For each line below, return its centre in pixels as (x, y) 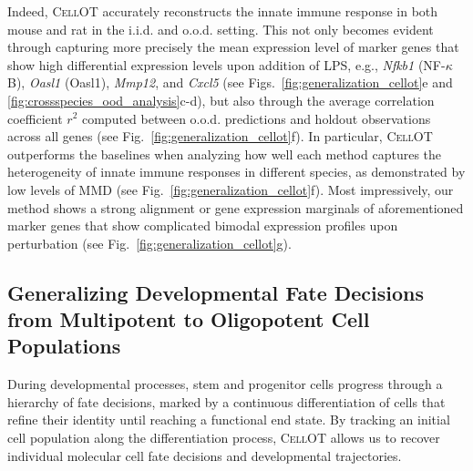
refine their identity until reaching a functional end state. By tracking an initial (229, 420)
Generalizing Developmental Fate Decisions (216, 292)
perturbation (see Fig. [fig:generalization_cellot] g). (149, 243)
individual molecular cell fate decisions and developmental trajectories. (205, 455)
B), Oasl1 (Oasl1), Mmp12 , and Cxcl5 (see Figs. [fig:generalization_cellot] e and (230, 82)
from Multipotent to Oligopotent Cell (189, 319)
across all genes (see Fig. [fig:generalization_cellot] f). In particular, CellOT (220, 136)
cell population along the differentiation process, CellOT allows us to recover (224, 438)
